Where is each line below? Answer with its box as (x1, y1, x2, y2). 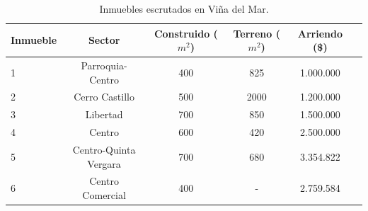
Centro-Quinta (72, 142, 136, 156)
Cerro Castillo (74, 89, 134, 104)
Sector (88, 33, 120, 47)
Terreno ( (233, 25, 280, 40)
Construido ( (154, 25, 218, 40)
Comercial (82, 188, 126, 203)
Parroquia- (81, 58, 127, 73)
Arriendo (297, 25, 343, 40)
